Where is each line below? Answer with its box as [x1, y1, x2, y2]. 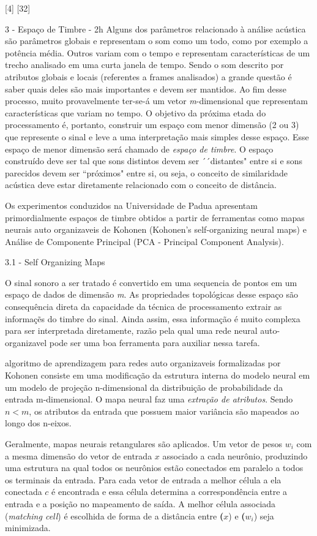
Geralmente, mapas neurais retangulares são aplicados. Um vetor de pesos [5, 437, 283, 450]
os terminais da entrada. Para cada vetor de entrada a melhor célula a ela [5, 473, 282, 486]
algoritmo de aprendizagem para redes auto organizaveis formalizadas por [5, 357, 281, 369]
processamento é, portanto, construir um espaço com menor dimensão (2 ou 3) [5, 118, 299, 131]
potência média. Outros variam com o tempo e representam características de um [5, 46, 310, 59]
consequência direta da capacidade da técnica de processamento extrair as [5, 300, 282, 313]
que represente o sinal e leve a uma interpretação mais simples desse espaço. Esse [5, 130, 309, 143]
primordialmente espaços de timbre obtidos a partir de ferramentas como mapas [5, 211, 305, 224]
